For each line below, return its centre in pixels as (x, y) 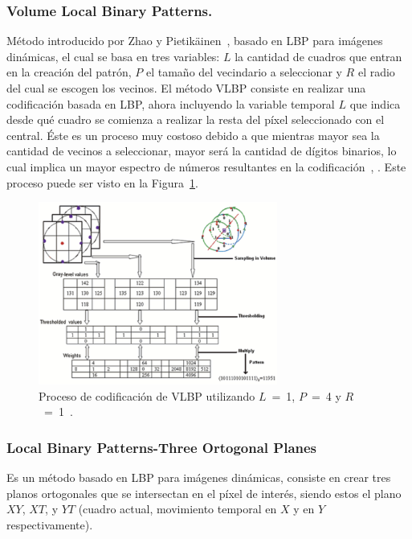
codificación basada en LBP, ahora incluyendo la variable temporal (171, 103)
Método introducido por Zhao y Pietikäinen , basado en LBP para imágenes (195, 41)
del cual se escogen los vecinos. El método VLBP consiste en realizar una (186, 88)
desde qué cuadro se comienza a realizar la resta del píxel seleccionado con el (196, 119)
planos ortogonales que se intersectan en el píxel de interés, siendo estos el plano (204, 493)
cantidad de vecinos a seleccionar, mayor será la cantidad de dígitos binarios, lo (202, 151)
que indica (375, 103)
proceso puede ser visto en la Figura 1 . (102, 182)
